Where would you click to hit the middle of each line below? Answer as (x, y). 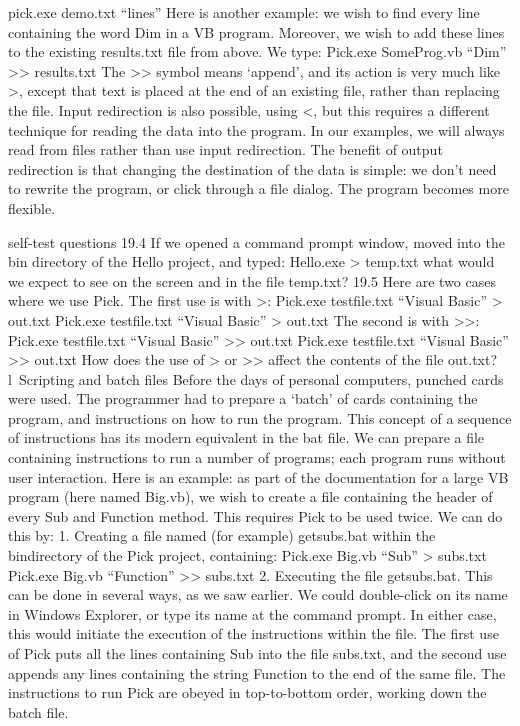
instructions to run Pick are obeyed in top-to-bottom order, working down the (247, 692)
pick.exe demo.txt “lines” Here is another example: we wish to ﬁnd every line (244, 12)
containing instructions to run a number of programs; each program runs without (257, 457)
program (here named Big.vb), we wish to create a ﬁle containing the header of (250, 496)
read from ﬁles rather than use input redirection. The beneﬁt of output (225, 149)
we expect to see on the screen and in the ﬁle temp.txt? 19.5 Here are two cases (252, 280)
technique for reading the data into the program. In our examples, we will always (256, 129)
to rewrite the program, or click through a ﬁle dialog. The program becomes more (258, 188)
